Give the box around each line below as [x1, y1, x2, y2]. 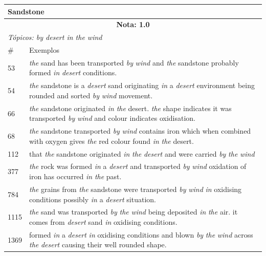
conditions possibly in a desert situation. [29, 194, 156, 204]
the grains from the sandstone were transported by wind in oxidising [29, 183, 242, 194]
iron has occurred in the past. [29, 171, 122, 182]
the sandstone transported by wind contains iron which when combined [29, 125, 251, 136]
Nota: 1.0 [116, 19, 150, 30]
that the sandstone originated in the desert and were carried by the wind [29, 148, 255, 159]
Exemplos [29, 45, 59, 55]
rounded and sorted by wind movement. [29, 90, 153, 100]
